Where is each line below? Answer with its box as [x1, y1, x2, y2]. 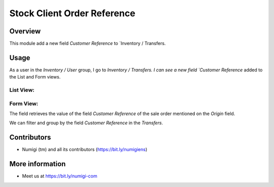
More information [9, 160, 66, 168]
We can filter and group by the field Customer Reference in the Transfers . [9, 120, 163, 126]
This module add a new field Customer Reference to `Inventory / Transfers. [9, 41, 166, 47]
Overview [9, 27, 41, 35]
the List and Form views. [9, 74, 61, 80]
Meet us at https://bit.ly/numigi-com [22, 173, 97, 179]
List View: [9, 87, 35, 94]
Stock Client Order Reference [9, 8, 135, 19]
